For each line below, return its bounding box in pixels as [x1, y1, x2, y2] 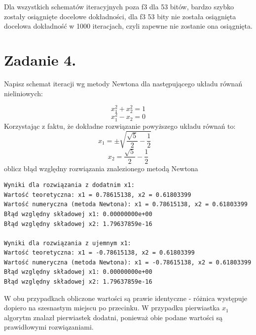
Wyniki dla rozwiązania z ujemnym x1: [4, 239, 131, 247]
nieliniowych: [4, 88, 43, 98]
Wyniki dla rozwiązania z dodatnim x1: [4, 182, 135, 189]
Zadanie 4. [4, 49, 76, 70]
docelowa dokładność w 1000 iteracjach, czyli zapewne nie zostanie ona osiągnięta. [4, 21, 253, 31]
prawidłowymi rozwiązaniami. [4, 322, 94, 332]
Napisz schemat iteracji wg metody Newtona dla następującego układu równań [4, 78, 242, 88]
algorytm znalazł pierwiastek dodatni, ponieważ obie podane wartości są [4, 312, 222, 322]
